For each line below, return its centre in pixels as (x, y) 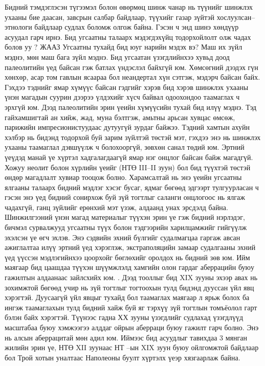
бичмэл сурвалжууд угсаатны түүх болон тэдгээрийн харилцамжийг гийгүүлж (126, 227)
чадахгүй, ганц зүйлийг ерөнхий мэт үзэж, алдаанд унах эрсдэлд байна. (116, 207)
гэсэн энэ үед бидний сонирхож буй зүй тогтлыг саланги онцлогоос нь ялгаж (125, 197)
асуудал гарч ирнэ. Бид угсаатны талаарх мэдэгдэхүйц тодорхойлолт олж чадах (128, 37)
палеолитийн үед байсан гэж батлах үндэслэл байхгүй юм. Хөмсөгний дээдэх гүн (131, 67)
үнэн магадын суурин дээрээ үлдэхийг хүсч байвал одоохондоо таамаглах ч (122, 97)
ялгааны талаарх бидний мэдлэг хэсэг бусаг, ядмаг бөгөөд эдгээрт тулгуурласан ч (132, 187)
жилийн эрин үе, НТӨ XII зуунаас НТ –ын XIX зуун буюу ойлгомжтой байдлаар (132, 347)
